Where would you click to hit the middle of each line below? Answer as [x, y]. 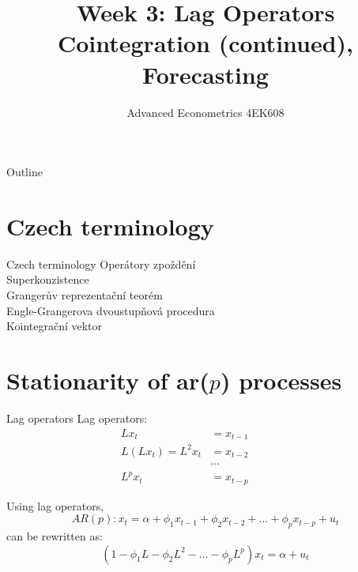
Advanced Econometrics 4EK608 [205, 112]
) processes [281, 380]
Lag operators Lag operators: [77, 418]
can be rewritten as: [55, 535]
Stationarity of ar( [108, 380]
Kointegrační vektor [55, 326]
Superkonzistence [48, 279]
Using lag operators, [55, 505]
